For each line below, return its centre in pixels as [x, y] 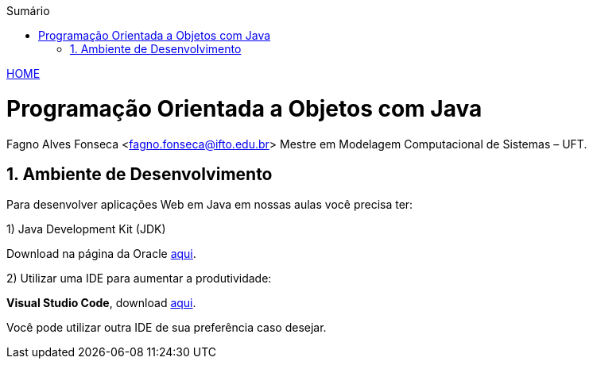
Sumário [28, 11]
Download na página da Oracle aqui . [101, 254]
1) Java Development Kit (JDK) [86, 229]
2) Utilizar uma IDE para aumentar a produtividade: [139, 279]
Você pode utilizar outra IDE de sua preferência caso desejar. [167, 328]
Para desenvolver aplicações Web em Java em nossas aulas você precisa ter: [210, 205]
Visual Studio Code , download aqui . [101, 303]
